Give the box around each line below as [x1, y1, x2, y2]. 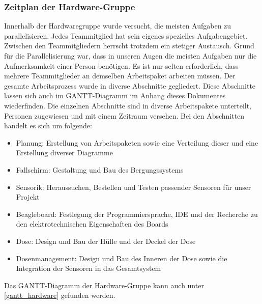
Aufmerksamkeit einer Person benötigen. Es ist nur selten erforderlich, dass [4, 60, 239, 71]
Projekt [16, 191, 40, 202]
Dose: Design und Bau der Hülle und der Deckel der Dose [16, 235, 196, 246]
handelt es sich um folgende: [4, 120, 92, 131]
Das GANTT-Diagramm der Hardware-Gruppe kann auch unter [4, 280, 204, 290]
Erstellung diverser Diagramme [16, 147, 113, 158]
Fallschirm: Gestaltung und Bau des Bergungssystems [16, 164, 184, 175]
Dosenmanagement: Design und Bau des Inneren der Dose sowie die [16, 253, 227, 263]
